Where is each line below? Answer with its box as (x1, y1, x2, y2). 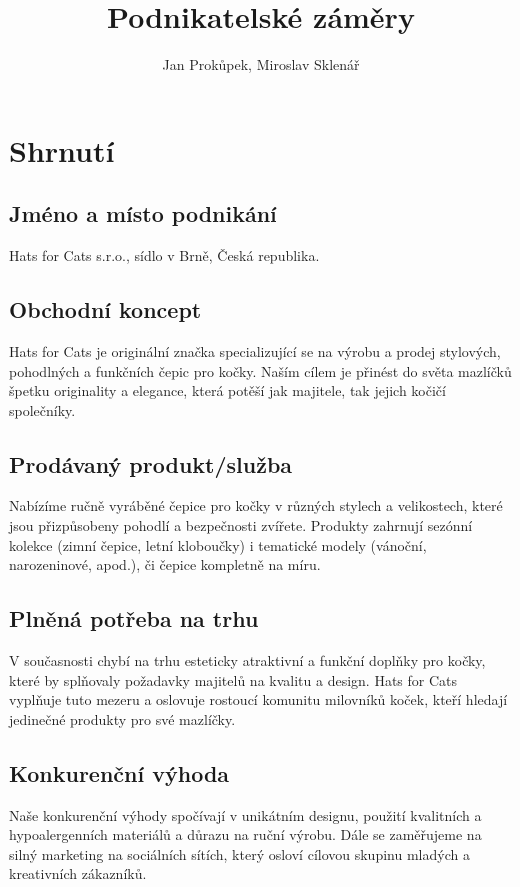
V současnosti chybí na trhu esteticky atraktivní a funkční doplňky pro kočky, (9, 650, 486, 671)
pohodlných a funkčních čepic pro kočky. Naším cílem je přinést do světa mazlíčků (9, 360, 512, 381)
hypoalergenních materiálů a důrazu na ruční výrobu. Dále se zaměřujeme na (9, 824, 482, 845)
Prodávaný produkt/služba (9, 448, 293, 479)
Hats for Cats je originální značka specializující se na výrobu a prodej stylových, (9, 340, 501, 361)
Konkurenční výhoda (9, 757, 230, 788)
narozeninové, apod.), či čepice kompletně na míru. (9, 554, 321, 575)
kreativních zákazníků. (9, 863, 147, 884)
